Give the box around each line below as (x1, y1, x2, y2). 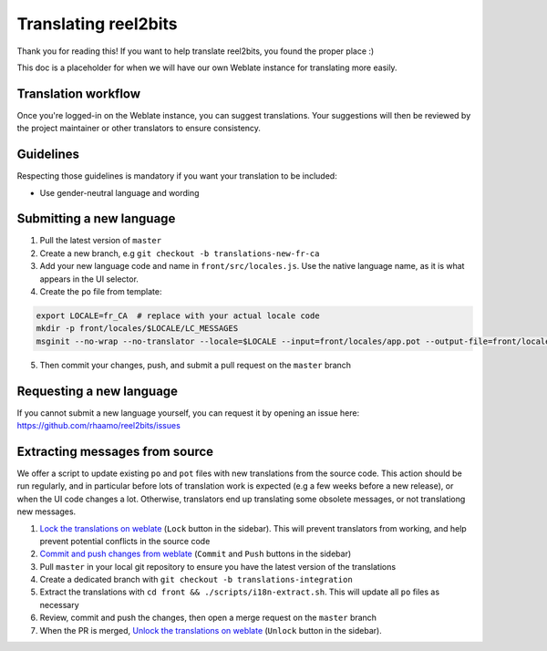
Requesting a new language (16, 383, 178, 398)
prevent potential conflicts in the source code (39, 535, 211, 546)
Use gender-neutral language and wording (39, 187, 200, 198)
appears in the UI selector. (39, 274, 139, 284)
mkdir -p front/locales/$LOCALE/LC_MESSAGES (36, 324, 239, 334)
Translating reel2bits (16, 14, 178, 34)
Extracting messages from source (16, 443, 214, 460)
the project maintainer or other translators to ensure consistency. (16, 123, 262, 134)
